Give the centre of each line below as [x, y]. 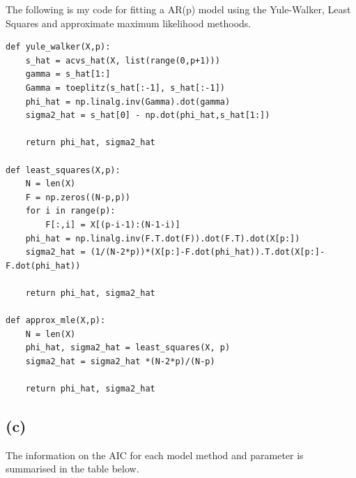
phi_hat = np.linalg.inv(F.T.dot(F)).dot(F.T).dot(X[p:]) [163, 238]
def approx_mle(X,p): [56, 321]
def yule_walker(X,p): [58, 47]
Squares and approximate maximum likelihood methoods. [129, 23]
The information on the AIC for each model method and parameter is [155, 455]
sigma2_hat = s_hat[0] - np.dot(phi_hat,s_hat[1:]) [148, 115]
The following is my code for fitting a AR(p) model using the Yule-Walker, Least [178, 9]
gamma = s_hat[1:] [68, 74]
